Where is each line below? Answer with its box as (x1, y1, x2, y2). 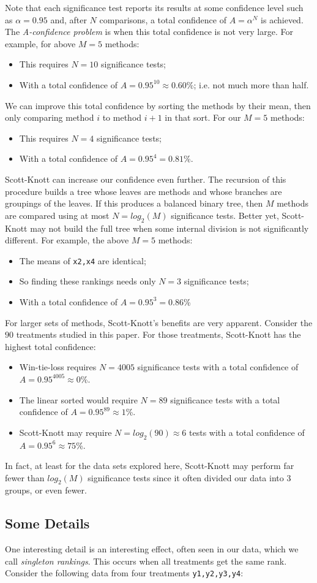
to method (102, 111, 142, 124)
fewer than (5, 471, 45, 484)
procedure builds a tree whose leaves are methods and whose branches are (5, 185, 282, 197)
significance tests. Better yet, (171, 208, 279, 221)
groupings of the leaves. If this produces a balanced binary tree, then (5, 197, 263, 210)
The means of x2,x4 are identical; (19, 254, 146, 267)
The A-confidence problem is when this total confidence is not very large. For (5, 25, 293, 38)
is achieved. (261, 13, 304, 26)
